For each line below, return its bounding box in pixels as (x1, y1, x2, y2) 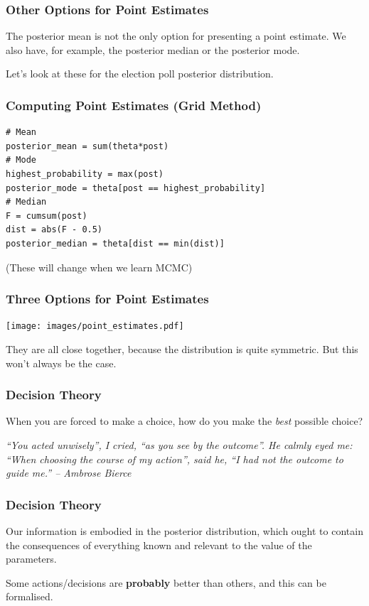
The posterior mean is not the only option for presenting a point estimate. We (6, 28, 346, 43)
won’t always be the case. (6, 355, 117, 370)
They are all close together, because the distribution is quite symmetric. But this (6, 342, 358, 357)
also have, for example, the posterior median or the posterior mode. (6, 42, 300, 57)
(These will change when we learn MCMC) (6, 259, 193, 274)
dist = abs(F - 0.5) (6, 224, 103, 235)
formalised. (6, 589, 53, 604)
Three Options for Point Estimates (6, 290, 209, 308)
